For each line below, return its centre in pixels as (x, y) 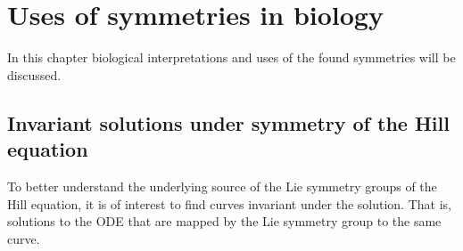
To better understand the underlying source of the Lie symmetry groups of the (222, 186)
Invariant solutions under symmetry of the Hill (228, 122)
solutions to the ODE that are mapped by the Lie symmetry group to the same (224, 221)
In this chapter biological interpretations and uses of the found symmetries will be (231, 57)
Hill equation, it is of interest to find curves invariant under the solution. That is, (229, 203)
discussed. (34, 74)
